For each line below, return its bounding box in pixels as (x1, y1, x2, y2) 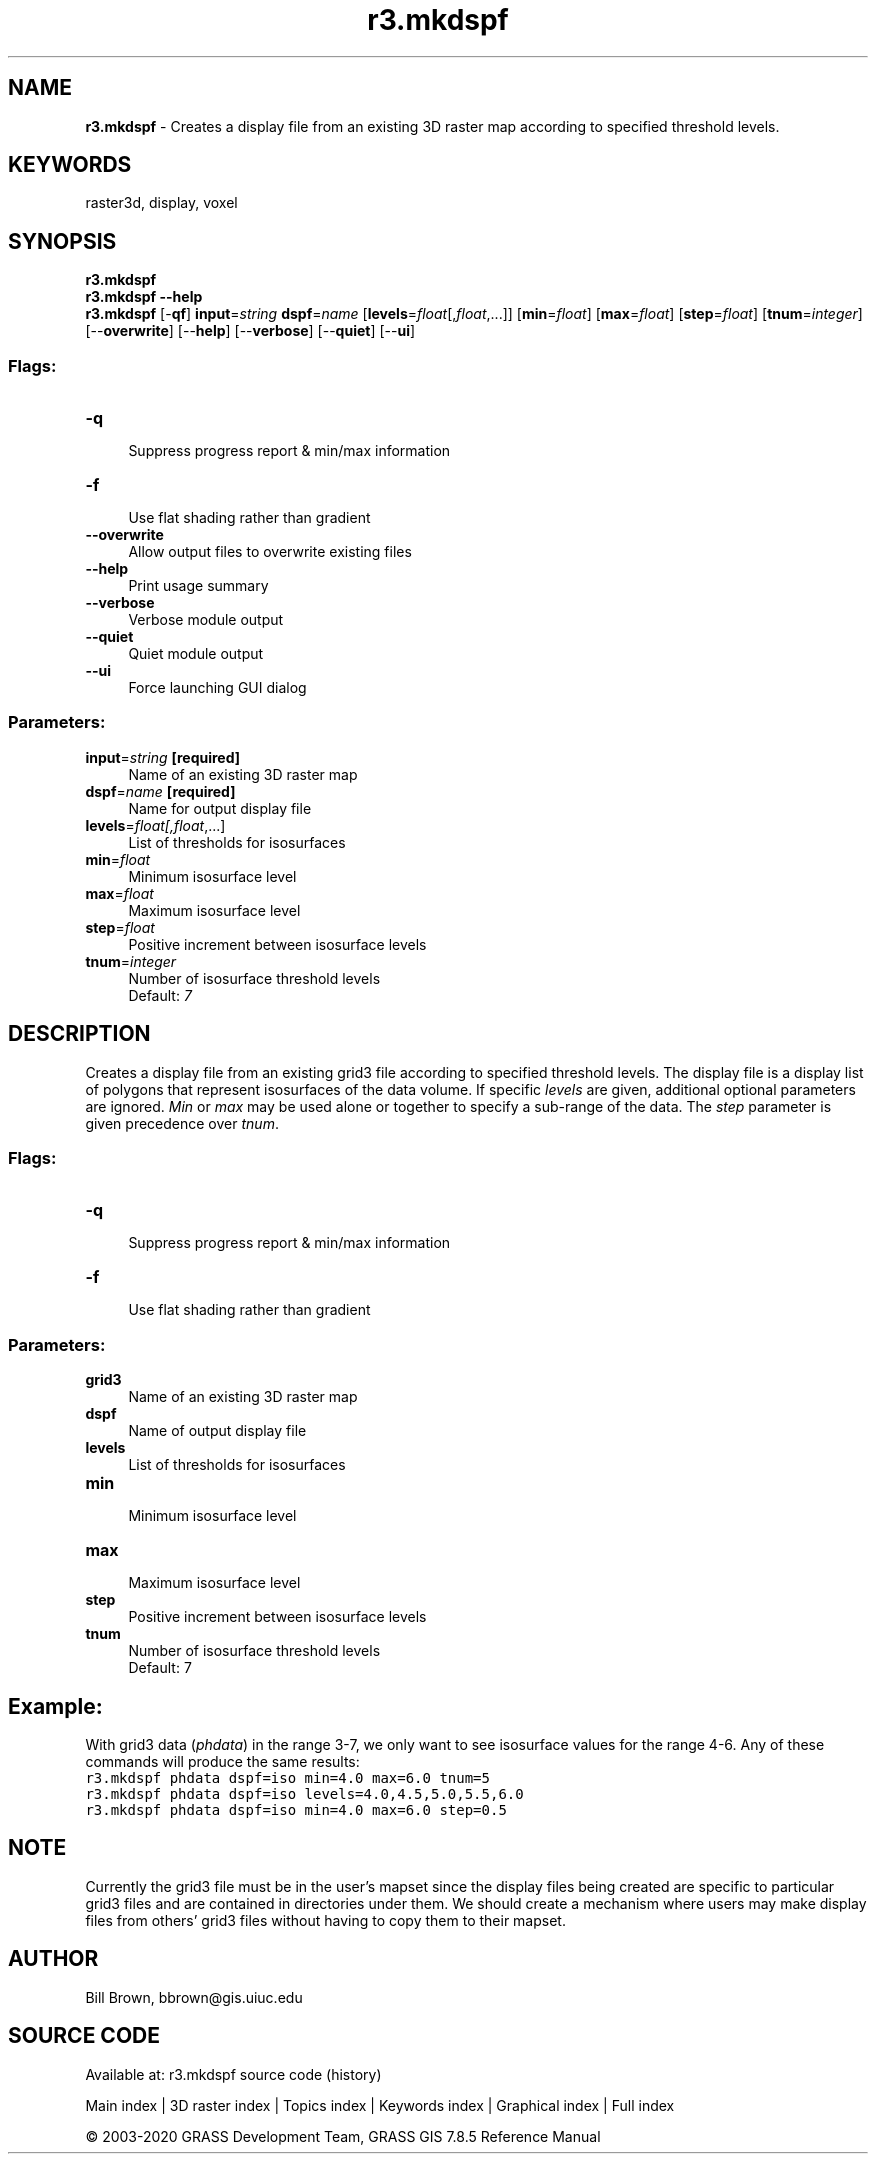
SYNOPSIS (8, 228, 117, 254)
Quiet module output (128, 645, 264, 663)
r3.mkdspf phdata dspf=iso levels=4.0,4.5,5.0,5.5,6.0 (85, 1785, 524, 1802)
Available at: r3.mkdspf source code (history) (85, 2065, 382, 2083)
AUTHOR (8, 1946, 99, 1972)
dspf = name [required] (85, 782, 236, 800)
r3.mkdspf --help (85, 288, 203, 306)
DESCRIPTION (8, 1021, 151, 1047)
